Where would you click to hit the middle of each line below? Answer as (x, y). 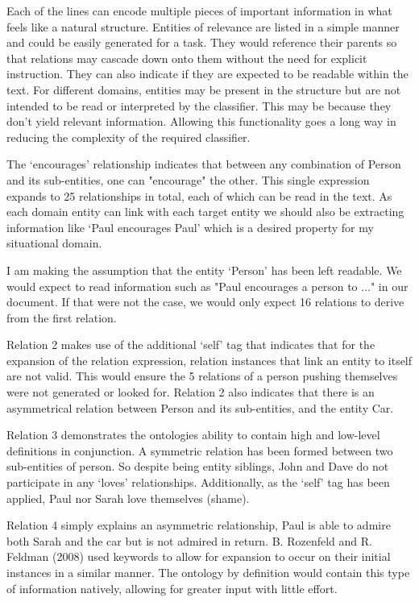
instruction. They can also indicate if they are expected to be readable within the (207, 74)
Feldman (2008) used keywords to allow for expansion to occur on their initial (199, 556)
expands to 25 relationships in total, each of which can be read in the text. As (199, 195)
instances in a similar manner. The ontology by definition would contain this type (208, 572)
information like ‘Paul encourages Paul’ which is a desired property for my (190, 227)
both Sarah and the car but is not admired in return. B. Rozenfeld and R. (189, 540)
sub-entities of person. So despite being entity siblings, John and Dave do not (198, 466)
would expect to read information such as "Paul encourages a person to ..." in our (207, 286)
